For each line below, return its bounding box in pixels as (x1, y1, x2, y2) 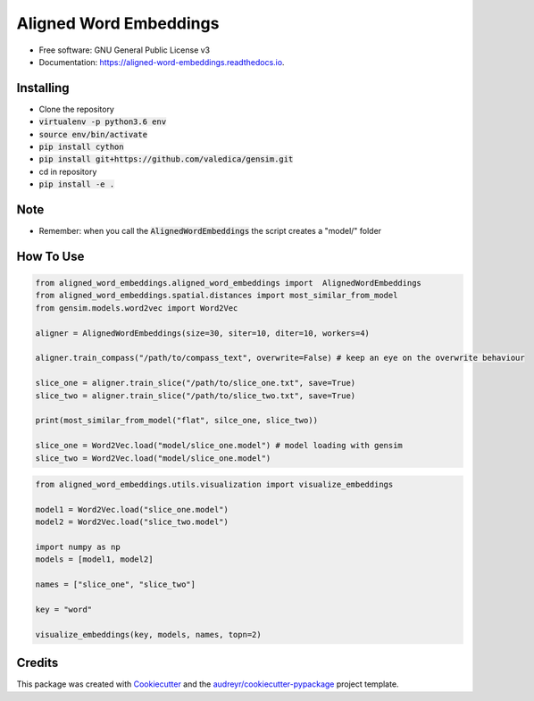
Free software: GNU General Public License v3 (38, 45, 211, 55)
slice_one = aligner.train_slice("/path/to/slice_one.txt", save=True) (35, 378, 356, 388)
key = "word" (35, 605, 93, 615)
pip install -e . (38, 179, 115, 189)
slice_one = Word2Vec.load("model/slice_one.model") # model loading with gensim (35, 440, 404, 451)
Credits (16, 655, 59, 671)
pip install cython (38, 142, 124, 152)
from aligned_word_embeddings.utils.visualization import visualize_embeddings (35, 480, 394, 490)
